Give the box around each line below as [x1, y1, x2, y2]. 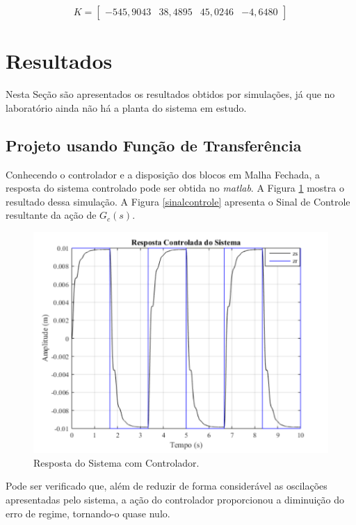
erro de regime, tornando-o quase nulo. [6, 506, 170, 520]
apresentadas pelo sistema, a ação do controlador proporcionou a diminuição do [6, 492, 345, 507]
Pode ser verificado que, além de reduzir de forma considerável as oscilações [6, 478, 327, 493]
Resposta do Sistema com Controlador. [33, 455, 200, 469]
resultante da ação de [6, 208, 97, 222]
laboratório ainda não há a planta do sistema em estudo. [6, 100, 247, 115]
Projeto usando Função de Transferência [6, 134, 302, 156]
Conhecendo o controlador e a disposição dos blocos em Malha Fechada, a [6, 167, 321, 181]
